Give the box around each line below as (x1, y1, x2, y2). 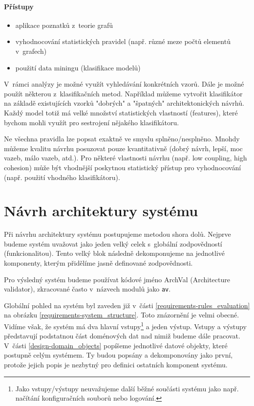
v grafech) (15, 45, 47, 56)
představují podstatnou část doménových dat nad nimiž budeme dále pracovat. (4, 331, 240, 341)
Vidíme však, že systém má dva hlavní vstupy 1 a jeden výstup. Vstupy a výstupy (4, 320, 247, 331)
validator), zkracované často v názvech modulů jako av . (4, 284, 171, 294)
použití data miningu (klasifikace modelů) (15, 62, 141, 72)
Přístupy (4, 1, 34, 11)
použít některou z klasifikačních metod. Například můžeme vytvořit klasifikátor (4, 88, 243, 98)
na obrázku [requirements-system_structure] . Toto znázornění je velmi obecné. (4, 310, 239, 320)
